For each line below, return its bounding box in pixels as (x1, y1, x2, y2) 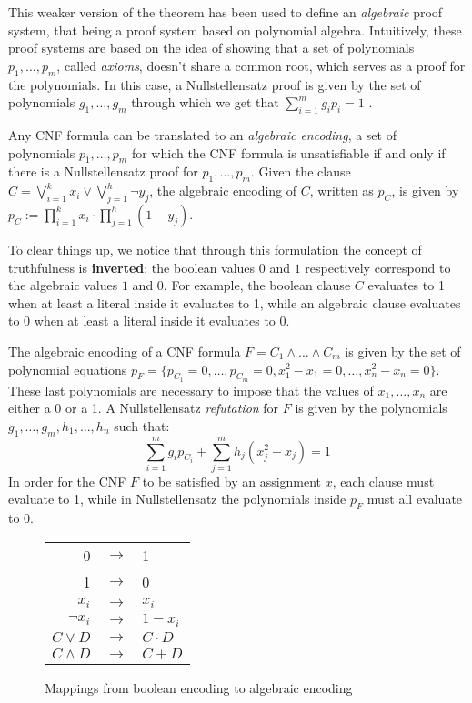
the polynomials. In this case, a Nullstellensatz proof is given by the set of (8, 75, 421, 94)
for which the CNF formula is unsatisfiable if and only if (131, 143, 446, 162)
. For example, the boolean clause (163, 276, 351, 295)
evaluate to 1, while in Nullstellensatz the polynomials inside (8, 489, 346, 508)
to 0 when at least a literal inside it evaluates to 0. (8, 311, 290, 330)
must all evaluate (367, 489, 463, 508)
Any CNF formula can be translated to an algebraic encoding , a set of (8, 125, 397, 144)
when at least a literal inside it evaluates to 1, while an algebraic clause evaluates (8, 293, 461, 312)
